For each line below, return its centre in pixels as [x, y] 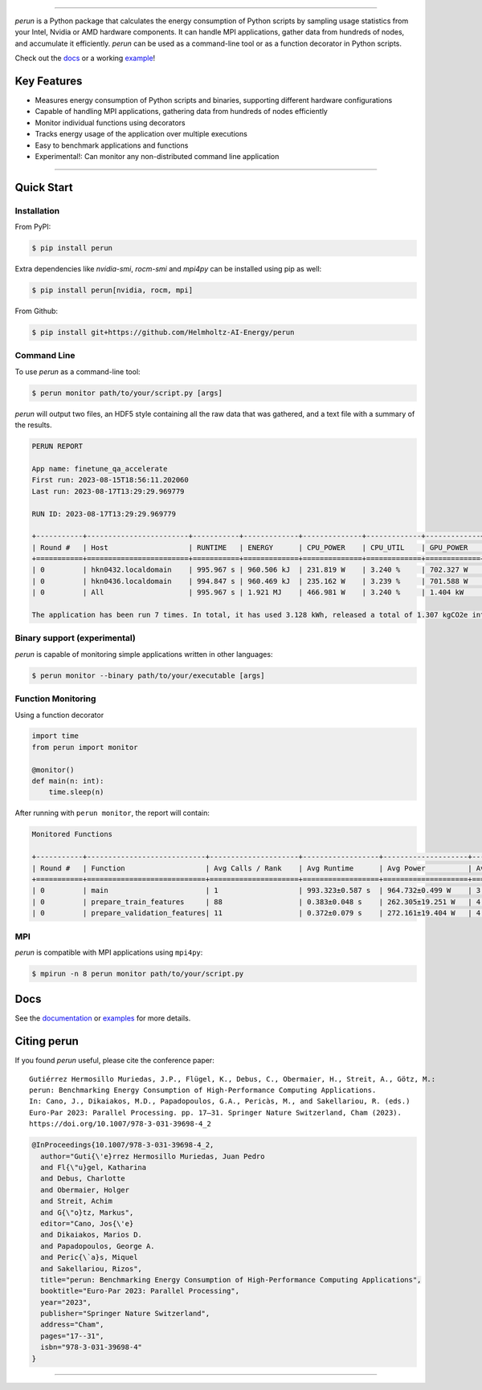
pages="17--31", [72, 1336]
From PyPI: [33, 227]
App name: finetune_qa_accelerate [100, 469]
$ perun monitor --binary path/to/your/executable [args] [148, 675]
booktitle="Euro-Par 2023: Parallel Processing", [140, 1291]
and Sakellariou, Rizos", [91, 1268]
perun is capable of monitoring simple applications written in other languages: [144, 654]
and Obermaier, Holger [85, 1190]
